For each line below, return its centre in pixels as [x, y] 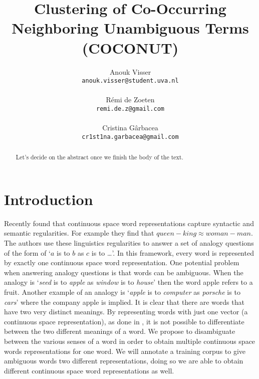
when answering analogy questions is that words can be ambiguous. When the [124, 272]
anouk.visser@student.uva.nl [130, 81]
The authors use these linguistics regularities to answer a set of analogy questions [129, 243]
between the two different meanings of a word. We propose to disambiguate [120, 331]
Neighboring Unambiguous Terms [130, 28]
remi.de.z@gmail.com [130, 109]
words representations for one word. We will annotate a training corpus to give [125, 351]
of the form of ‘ [27, 252]
